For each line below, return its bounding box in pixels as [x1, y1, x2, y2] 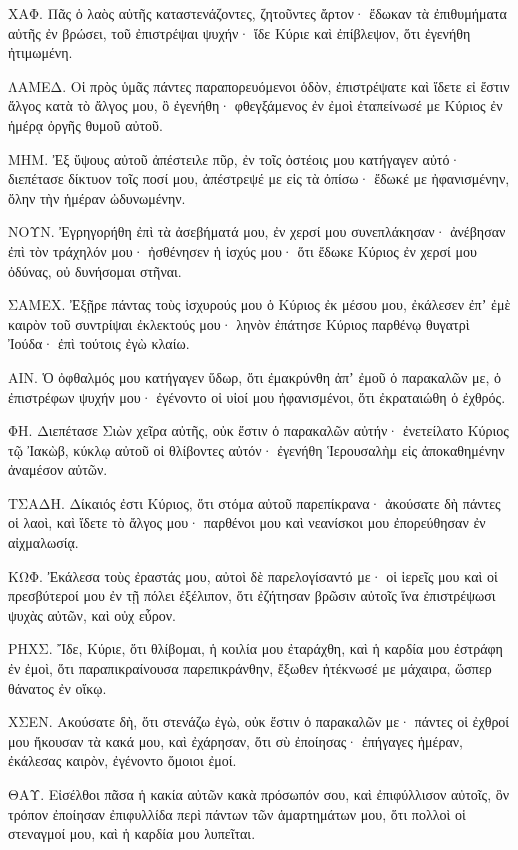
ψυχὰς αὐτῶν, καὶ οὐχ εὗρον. [8, 604, 176, 625]
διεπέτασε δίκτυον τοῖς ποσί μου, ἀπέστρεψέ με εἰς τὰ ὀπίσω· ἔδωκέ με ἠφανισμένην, [8, 168, 510, 189]
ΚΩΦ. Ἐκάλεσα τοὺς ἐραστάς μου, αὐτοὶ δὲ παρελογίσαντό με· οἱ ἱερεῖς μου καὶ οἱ [8, 565, 498, 586]
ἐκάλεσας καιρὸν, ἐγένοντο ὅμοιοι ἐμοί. [8, 750, 237, 771]
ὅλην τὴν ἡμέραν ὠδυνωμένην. [8, 187, 186, 208]
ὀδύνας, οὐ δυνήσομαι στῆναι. [8, 260, 182, 281]
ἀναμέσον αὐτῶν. [8, 459, 108, 480]
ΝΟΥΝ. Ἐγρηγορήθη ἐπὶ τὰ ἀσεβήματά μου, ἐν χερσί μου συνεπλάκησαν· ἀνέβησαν [8, 221, 506, 242]
